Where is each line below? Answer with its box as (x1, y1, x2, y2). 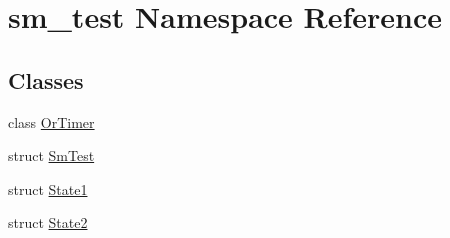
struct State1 (8, 178, 88, 199)
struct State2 (8, 212, 88, 233)
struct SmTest (8, 145, 95, 166)
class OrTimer (8, 111, 95, 132)
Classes (8, 64, 84, 95)
